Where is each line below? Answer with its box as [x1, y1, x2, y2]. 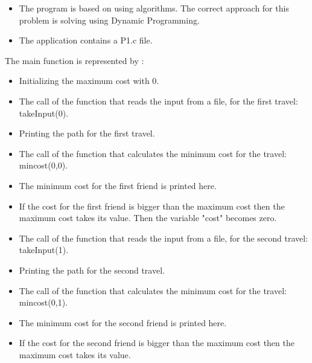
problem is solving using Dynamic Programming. [19, 13, 200, 26]
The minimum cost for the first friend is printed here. [19, 179, 217, 191]
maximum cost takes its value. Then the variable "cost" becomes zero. [19, 211, 277, 224]
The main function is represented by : [5, 54, 144, 66]
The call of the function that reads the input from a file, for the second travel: [19, 231, 308, 244]
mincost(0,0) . [19, 159, 68, 172]
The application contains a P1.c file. [19, 34, 153, 47]
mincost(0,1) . [19, 296, 68, 309]
